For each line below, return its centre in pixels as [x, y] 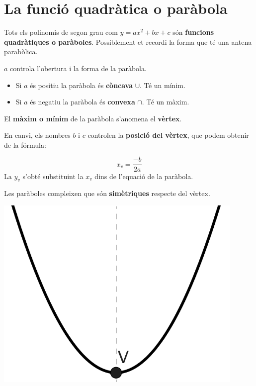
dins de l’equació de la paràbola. [144, 176]
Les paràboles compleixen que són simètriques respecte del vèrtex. [107, 193]
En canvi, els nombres [37, 135]
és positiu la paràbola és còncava [82, 85]
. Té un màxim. [166, 102]
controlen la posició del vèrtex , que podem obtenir [168, 135]
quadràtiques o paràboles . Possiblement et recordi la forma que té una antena [128, 42]
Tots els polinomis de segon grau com [61, 32]
